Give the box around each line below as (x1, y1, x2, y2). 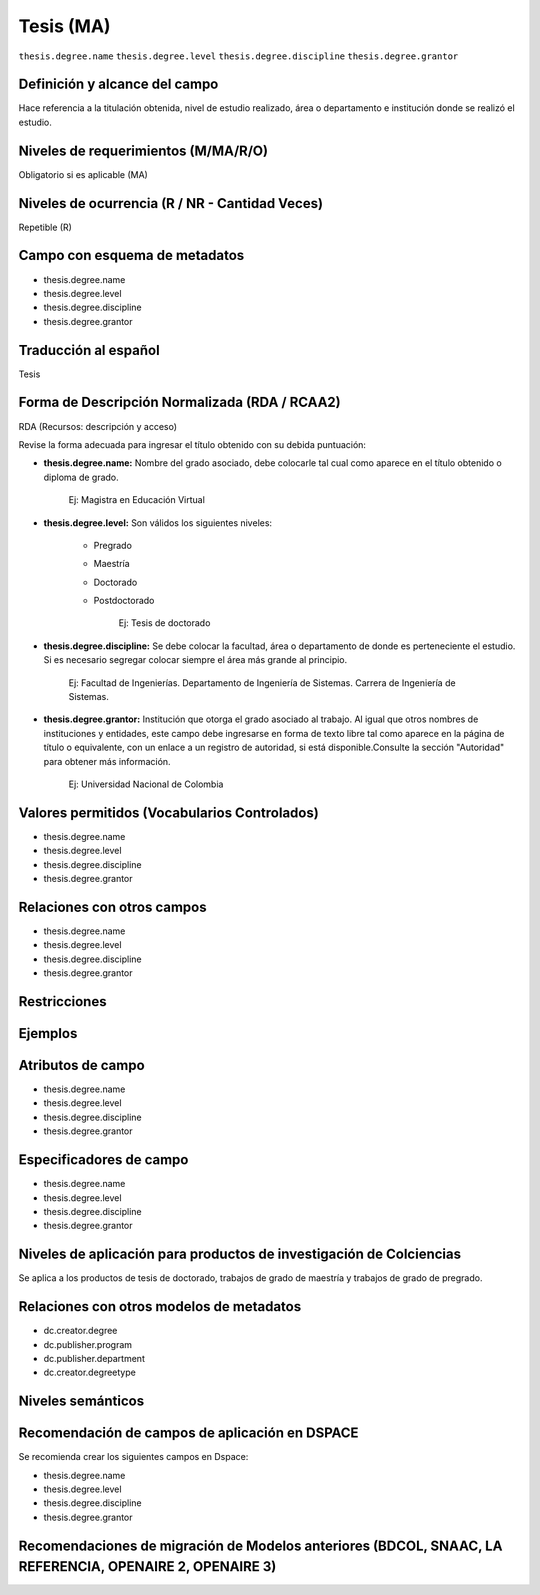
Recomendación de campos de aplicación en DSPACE (18, 1425, 359, 1442)
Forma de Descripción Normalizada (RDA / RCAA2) (18, 394, 341, 411)
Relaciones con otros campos (18, 898, 207, 915)
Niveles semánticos (18, 1393, 145, 1410)
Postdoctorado (93, 595, 155, 607)
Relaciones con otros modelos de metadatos (18, 1298, 302, 1315)
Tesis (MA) (18, 15, 111, 37)
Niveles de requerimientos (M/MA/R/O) (18, 142, 269, 159)
